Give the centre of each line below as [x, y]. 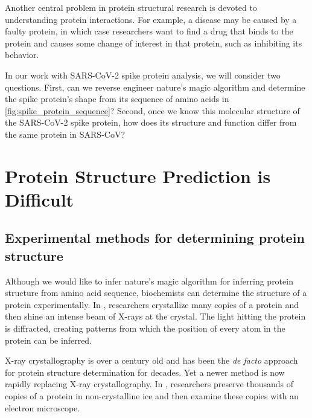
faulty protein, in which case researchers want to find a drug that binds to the [149, 31]
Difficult [40, 199]
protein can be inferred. [49, 340]
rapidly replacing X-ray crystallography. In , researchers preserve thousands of [149, 384]
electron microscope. [43, 407]
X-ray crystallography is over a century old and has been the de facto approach [151, 360]
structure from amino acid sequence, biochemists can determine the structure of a [156, 293]
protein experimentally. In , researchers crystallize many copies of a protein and [152, 304]
